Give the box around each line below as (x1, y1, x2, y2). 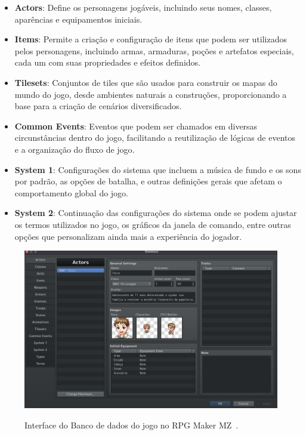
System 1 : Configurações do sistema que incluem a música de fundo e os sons (14, 163, 301, 175)
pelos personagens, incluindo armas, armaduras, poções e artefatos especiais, (14, 44, 294, 57)
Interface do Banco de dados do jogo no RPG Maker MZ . (24, 418, 239, 431)
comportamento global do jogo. (14, 186, 129, 199)
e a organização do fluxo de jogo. (14, 143, 135, 155)
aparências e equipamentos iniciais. (14, 13, 143, 25)
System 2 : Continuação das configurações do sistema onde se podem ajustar (14, 206, 297, 219)
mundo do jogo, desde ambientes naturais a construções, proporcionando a (14, 88, 287, 100)
